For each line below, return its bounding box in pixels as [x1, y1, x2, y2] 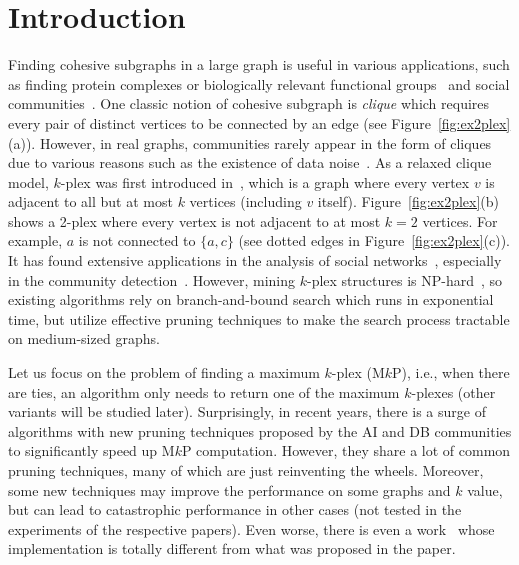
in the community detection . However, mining [8, 269, 296, 290]
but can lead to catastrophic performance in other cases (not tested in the [8, 499, 462, 520]
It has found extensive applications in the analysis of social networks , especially [8, 250, 502, 271]
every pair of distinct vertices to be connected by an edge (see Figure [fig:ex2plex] [8, 112, 511, 133]
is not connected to [78, 230, 196, 251]
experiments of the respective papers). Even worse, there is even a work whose [8, 518, 495, 539]
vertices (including [189, 191, 302, 212]
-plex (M [331, 362, 385, 383]
